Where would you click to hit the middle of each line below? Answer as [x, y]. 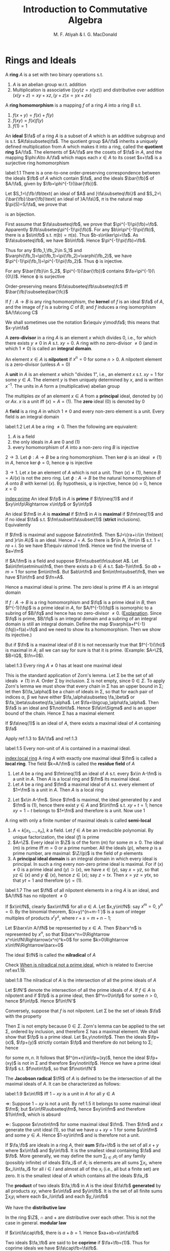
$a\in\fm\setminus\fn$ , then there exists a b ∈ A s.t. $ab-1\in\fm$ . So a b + [83, 566]
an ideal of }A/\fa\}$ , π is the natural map [100, 199]
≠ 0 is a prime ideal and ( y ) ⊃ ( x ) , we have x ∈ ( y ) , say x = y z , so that [86, 869]
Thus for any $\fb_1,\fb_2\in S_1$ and [44, 250]
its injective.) [19, 635]
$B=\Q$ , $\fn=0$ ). [25, 656]
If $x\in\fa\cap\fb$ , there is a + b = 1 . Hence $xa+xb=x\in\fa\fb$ [72, 1233]
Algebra [85, 20]
